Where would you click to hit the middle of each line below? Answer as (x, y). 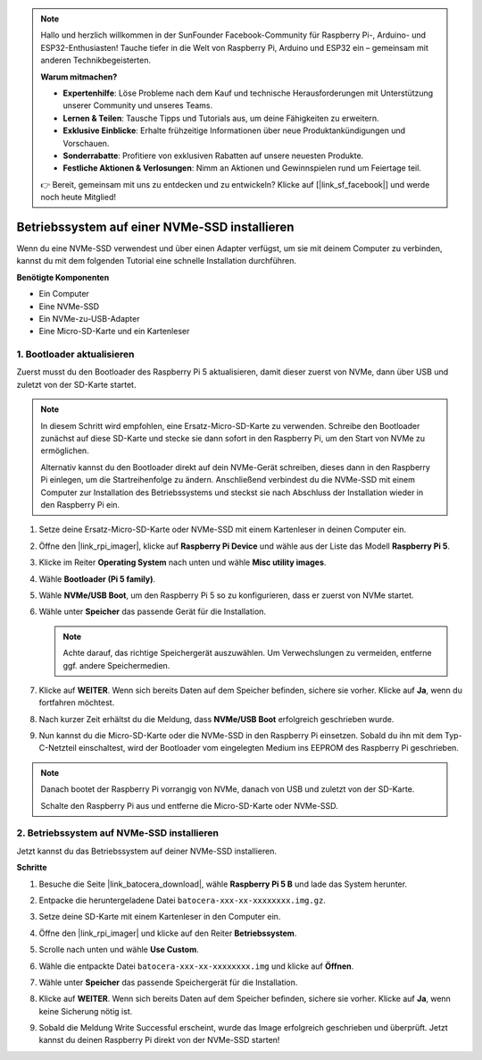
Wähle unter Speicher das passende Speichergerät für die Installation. (168, 982)
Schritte (32, 868)
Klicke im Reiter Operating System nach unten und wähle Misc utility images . (183, 562)
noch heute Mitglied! (78, 198)
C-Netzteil (58, 748)
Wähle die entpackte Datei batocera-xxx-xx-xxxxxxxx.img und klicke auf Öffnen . (196, 966)
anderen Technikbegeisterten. (96, 60)
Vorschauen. (86, 143)
